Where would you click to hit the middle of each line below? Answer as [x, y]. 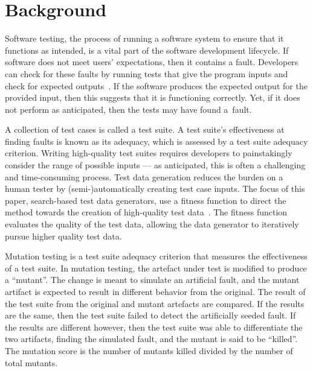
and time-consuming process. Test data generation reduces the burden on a [144, 176]
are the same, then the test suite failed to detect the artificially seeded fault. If [150, 315]
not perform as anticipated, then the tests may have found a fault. [128, 109]
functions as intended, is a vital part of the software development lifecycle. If [147, 50]
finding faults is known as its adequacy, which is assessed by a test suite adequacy [156, 141]
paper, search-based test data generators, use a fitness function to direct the [146, 200]
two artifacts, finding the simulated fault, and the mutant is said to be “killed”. [151, 339]
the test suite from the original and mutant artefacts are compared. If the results [155, 303]
